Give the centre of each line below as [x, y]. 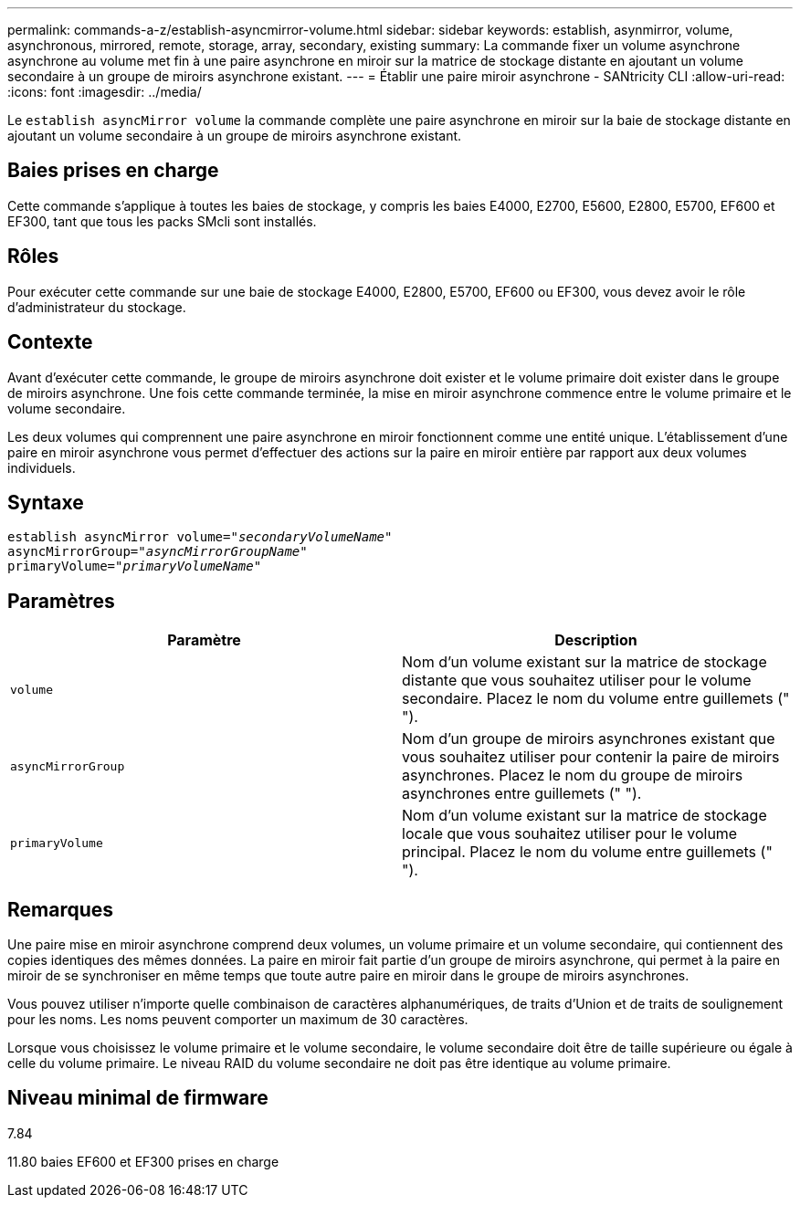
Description [596, 640]
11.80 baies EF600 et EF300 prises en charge [143, 1161]
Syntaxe [46, 502]
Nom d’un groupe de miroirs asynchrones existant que [589, 739]
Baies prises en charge [113, 171]
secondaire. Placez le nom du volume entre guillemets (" [596, 699]
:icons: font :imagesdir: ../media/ [105, 92]
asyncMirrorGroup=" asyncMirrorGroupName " [158, 552]
